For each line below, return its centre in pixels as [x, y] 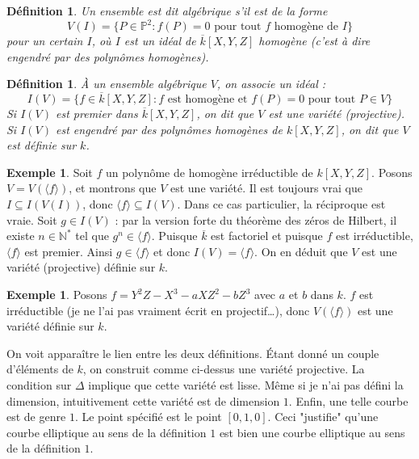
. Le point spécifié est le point [148, 417]
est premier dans [97, 114]
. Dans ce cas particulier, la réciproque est [281, 204]
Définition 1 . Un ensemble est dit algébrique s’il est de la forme [167, 11]
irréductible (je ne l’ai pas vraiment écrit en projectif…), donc [158, 310]
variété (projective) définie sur [81, 267]
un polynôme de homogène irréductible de [209, 172]
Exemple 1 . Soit [50, 172]
